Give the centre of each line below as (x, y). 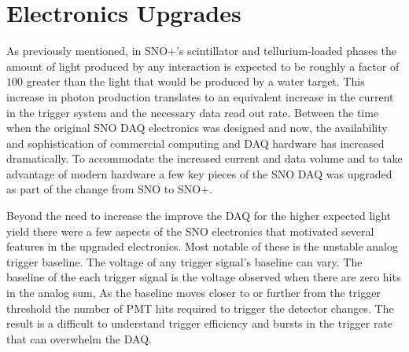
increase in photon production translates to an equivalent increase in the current (200, 96)
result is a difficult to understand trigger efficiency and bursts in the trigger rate (200, 323)
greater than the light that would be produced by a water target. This (195, 81)
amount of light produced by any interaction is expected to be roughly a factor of (203, 66)
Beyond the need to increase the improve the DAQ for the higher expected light (199, 216)
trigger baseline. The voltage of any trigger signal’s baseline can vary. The (184, 261)
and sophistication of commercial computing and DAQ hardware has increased (195, 143)
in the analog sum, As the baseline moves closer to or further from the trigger (193, 293)
